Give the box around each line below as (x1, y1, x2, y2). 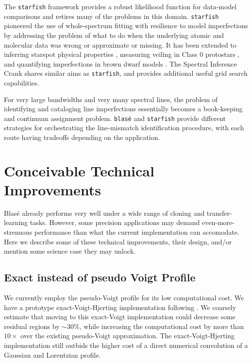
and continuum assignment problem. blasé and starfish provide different (4, 113, 226, 123)
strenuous (4, 227, 33, 237)
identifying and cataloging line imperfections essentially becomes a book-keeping (4, 104, 243, 114)
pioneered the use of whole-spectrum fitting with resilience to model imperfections (4, 20, 248, 31)
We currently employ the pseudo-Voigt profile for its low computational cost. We (4, 293, 244, 303)
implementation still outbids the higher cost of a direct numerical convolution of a (4, 340, 248, 350)
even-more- (202, 217, 235, 227)
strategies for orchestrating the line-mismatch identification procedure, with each (4, 122, 244, 133)
